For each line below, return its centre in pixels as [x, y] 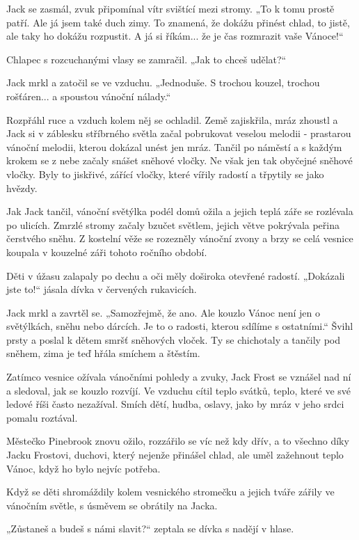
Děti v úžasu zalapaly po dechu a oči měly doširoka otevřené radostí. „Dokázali [176, 275]
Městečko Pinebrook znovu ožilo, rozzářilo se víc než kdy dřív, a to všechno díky [178, 441]
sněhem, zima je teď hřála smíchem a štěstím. [103, 353]
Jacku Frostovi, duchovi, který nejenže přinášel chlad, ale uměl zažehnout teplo [175, 455]
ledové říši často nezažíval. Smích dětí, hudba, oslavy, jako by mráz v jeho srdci [175, 404]
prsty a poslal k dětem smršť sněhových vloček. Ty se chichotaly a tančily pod [174, 339]
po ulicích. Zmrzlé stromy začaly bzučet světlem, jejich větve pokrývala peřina [173, 224]
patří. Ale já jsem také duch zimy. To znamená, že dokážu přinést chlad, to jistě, [178, 22]
